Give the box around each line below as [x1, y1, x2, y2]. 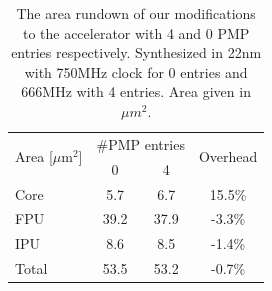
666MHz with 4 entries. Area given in [21, 81, 251, 102]
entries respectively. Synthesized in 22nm [11, 42, 262, 63]
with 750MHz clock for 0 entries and [24, 61, 248, 82]
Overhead [198, 146, 258, 167]
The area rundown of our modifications [16, 3, 256, 23]
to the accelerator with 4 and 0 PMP [22, 22, 250, 43]
